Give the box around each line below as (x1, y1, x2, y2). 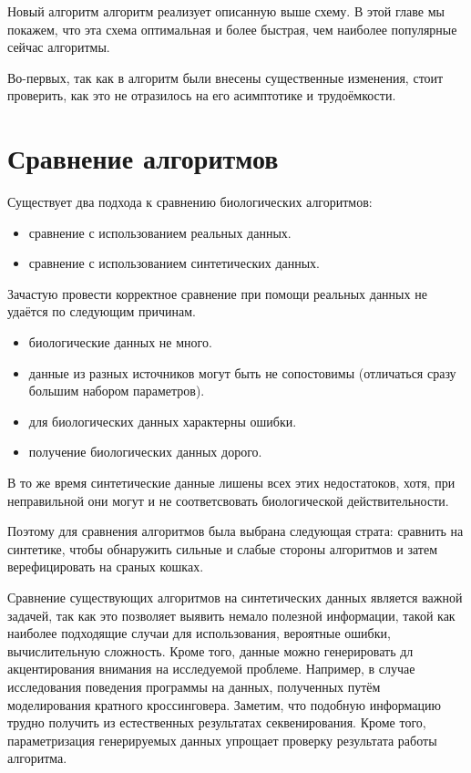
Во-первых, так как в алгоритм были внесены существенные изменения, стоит (7, 67, 444, 87)
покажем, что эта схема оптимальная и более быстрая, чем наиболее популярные (7, 19, 457, 38)
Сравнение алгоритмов (7, 139, 279, 177)
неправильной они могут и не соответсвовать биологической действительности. (7, 490, 449, 510)
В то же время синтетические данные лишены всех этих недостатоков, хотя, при (7, 473, 456, 492)
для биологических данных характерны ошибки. (28, 411, 297, 430)
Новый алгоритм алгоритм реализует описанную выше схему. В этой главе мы (7, 2, 445, 20)
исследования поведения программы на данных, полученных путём (7, 676, 381, 696)
